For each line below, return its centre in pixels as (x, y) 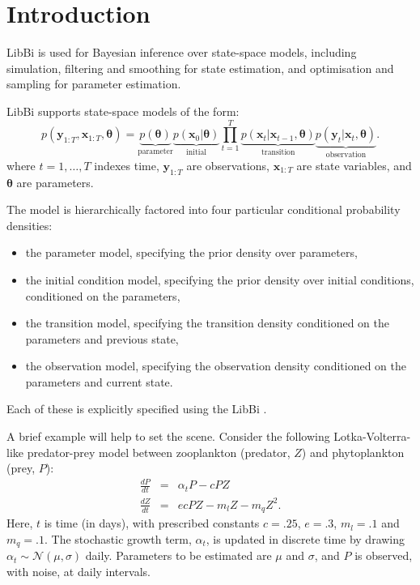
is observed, (384, 555)
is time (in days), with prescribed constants (152, 523)
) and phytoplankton (353, 452)
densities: (30, 225)
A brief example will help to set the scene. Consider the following (168, 436)
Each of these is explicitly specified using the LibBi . (137, 409)
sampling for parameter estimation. (94, 84)
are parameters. (55, 182)
